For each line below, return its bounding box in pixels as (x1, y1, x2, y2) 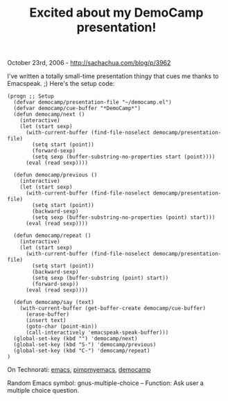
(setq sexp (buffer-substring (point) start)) (32, 275, 169, 282)
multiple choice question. (7, 386, 80, 395)
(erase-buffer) (25, 311, 70, 318)
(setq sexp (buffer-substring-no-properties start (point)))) (32, 154, 216, 161)
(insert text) (25, 317, 67, 324)
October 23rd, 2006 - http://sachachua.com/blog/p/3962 (7, 59, 171, 67)
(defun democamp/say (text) (13, 299, 95, 306)
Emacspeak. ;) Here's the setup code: (7, 80, 115, 88)
